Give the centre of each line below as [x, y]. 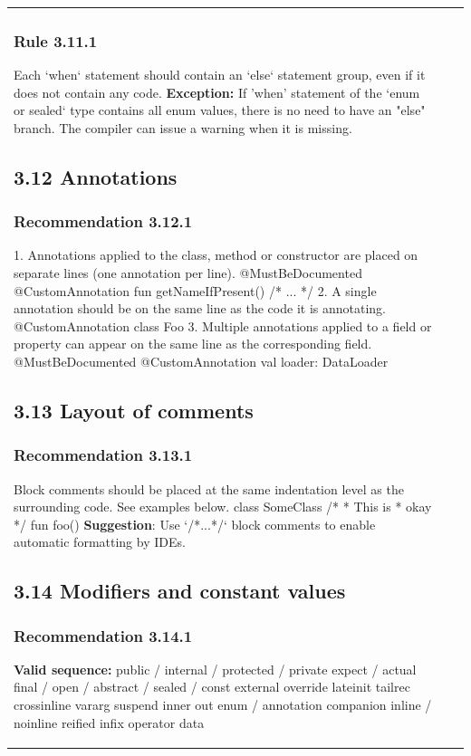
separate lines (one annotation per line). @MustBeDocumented [188, 272]
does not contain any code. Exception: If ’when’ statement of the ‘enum [217, 92]
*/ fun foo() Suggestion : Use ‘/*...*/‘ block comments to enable [195, 524]
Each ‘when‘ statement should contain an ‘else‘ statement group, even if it [220, 74]
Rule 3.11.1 [56, 40]
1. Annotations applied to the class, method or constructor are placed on [216, 255]
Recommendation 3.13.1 [103, 455]
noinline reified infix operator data [109, 722]
